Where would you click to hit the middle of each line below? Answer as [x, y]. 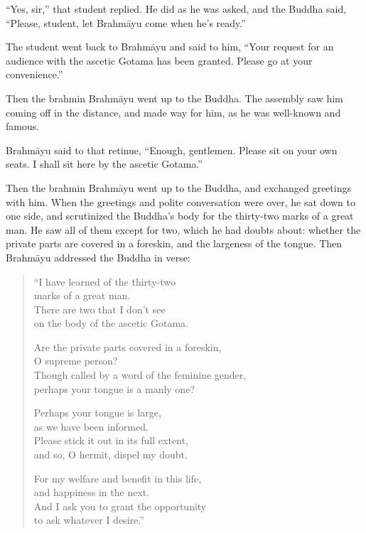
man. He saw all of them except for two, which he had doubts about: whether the [183, 229]
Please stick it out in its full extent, [111, 440]
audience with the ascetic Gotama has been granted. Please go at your [159, 60]
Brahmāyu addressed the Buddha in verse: [98, 257]
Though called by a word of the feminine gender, [140, 375]
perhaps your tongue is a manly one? [114, 388]
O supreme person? [76, 361]
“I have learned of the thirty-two [104, 281]
